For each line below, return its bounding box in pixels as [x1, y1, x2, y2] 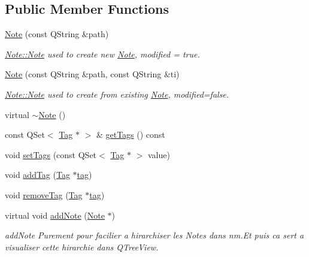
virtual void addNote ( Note [5, 208, 105, 221]
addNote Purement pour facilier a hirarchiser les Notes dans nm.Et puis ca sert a [5, 229, 304, 241]
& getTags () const [96, 128, 165, 141]
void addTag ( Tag [5, 168, 70, 181]
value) [148, 148, 170, 161]
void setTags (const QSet [5, 148, 97, 161]
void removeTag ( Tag [5, 188, 83, 201]
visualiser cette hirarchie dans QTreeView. [5, 240, 159, 253]
